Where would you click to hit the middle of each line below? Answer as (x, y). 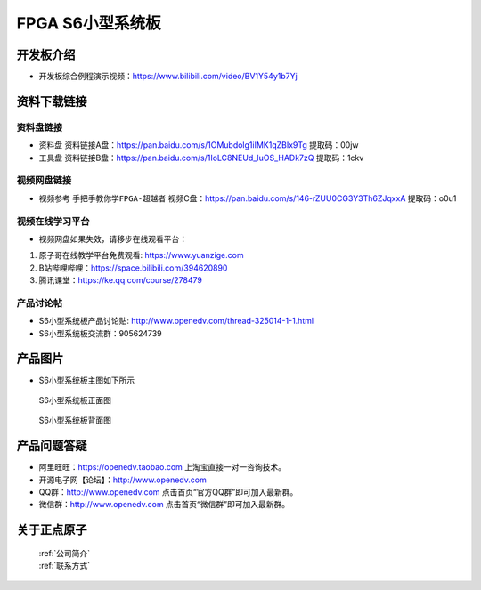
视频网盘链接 (44, 181)
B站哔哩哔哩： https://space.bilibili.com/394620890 (133, 268)
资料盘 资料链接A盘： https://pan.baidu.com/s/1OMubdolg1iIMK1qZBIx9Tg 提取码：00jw (199, 145)
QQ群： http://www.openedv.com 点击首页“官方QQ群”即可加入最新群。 (168, 492)
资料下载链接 (52, 101)
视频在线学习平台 (53, 221)
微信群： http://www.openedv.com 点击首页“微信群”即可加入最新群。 (164, 505)
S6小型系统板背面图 (75, 420)
